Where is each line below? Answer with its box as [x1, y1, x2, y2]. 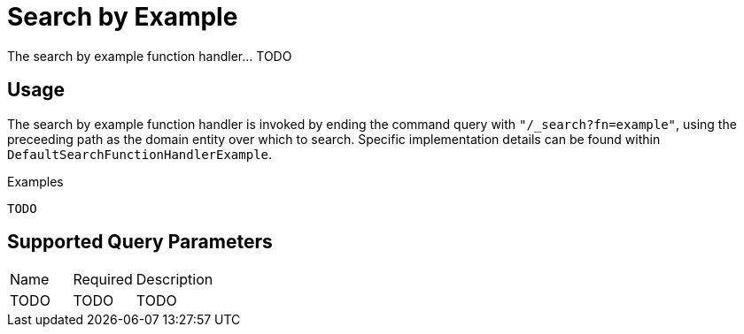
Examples [7, 173, 64, 189]
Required [73, 270, 133, 289]
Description [136, 270, 213, 289]
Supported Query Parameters [7, 231, 273, 254]
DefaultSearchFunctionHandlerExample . [7, 146, 273, 162]
